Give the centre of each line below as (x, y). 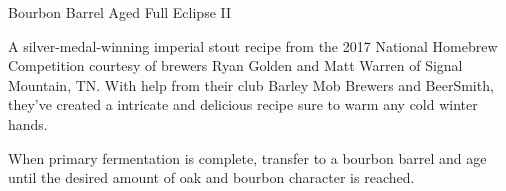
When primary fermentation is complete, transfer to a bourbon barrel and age (247, 157)
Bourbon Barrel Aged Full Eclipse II (120, 12)
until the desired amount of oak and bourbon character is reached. (211, 177)
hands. (28, 123)
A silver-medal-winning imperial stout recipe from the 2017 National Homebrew (253, 45)
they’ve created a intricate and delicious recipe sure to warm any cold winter (243, 104)
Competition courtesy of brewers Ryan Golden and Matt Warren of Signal (235, 65)
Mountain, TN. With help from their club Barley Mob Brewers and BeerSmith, (251, 84)
